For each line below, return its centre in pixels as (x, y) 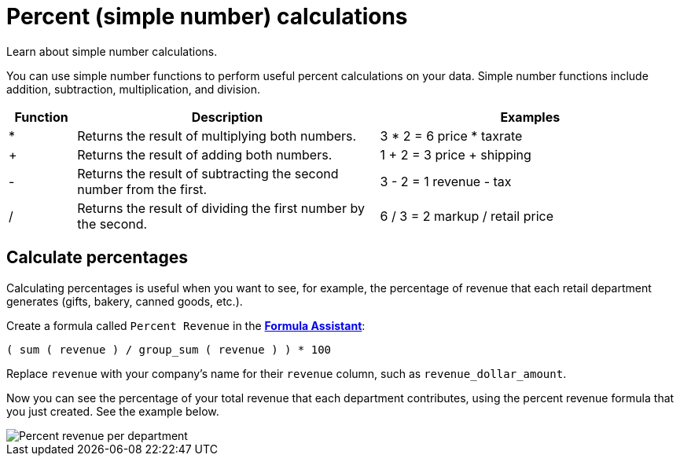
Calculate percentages (97, 258)
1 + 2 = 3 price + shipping (456, 154)
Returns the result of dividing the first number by (221, 208)
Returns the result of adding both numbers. (205, 154)
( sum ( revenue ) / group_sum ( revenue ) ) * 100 (169, 349)
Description (227, 117)
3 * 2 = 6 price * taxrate (451, 136)
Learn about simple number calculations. (112, 51)
